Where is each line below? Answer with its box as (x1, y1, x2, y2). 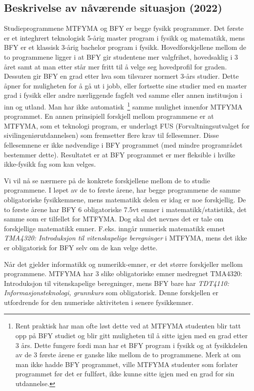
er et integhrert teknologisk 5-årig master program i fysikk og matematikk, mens (4, 32, 245, 43)
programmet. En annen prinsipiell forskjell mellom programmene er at (4, 111, 214, 121)
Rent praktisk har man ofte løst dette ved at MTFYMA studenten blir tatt (15, 321, 241, 331)
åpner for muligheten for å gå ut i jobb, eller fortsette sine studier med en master (4, 80, 247, 90)
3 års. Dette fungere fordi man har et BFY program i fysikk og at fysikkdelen (15, 340, 248, 350)
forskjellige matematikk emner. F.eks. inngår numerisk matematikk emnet (4, 223, 225, 233)
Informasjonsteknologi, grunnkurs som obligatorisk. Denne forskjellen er (4, 287, 218, 298)
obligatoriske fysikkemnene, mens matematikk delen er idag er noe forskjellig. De (4, 194, 246, 204)
